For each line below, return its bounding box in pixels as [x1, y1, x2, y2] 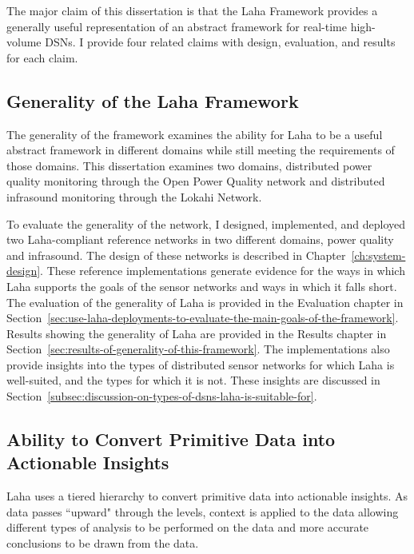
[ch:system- [351, 246, 406, 263]
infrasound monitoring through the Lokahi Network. [6, 188, 262, 205]
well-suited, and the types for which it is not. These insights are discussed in [6, 372, 380, 389]
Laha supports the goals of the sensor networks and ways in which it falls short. [6, 277, 397, 294]
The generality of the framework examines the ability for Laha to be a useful [6, 126, 383, 142]
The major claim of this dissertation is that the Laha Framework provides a [6, 2, 378, 18]
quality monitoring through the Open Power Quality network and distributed [6, 173, 385, 189]
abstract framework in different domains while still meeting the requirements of [6, 141, 395, 158]
